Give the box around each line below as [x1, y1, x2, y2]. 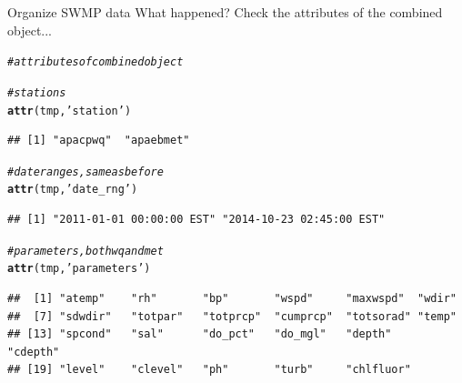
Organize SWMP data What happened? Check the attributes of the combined [7, 3, 443, 21]
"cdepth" [7, 345, 60, 358]
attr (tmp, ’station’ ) [7, 104, 132, 117]
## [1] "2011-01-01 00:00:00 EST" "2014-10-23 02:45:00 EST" [7, 213, 386, 227]
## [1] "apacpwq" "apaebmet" [7, 134, 190, 147]
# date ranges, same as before [7, 165, 164, 178]
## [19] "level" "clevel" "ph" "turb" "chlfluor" [7, 363, 411, 377]
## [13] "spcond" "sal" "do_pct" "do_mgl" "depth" [7, 328, 392, 341]
